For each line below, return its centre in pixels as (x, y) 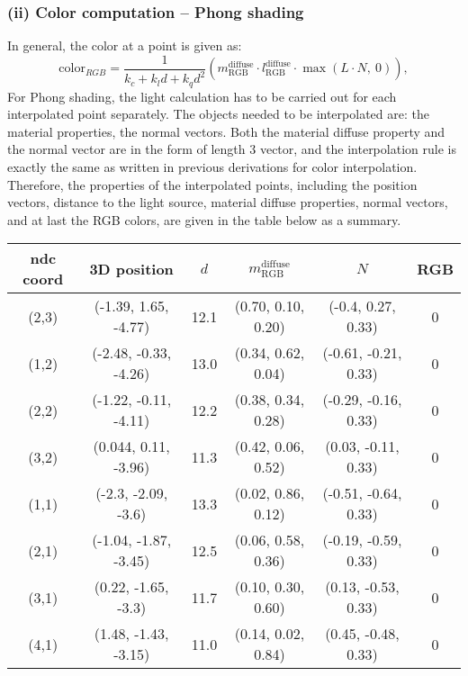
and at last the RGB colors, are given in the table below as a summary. (204, 219)
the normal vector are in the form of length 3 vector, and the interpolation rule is (232, 149)
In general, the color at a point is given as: (125, 45)
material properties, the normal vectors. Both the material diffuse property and (226, 131)
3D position (131, 268)
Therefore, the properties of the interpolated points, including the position (212, 184)
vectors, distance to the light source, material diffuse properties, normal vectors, (228, 202)
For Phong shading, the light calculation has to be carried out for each (202, 96)
